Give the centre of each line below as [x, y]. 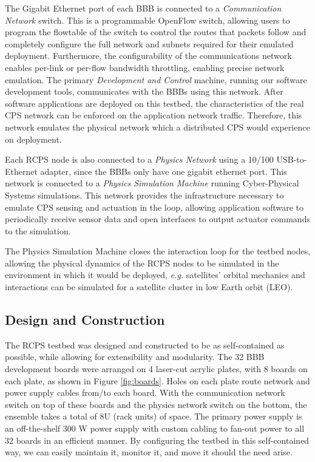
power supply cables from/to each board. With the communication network [145, 392]
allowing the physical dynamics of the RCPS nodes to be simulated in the [142, 263]
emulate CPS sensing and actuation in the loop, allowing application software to [154, 207]
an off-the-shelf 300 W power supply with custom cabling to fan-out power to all [155, 428]
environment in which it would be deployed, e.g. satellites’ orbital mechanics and [155, 275]
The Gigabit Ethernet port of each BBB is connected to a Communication [143, 8]
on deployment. [33, 139]
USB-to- [292, 159]
